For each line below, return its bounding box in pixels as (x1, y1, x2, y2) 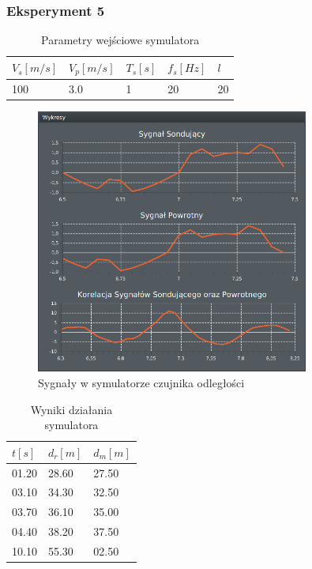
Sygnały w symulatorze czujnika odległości (38, 375, 245, 390)
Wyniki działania (30, 401, 113, 417)
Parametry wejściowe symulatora (41, 32, 200, 48)
